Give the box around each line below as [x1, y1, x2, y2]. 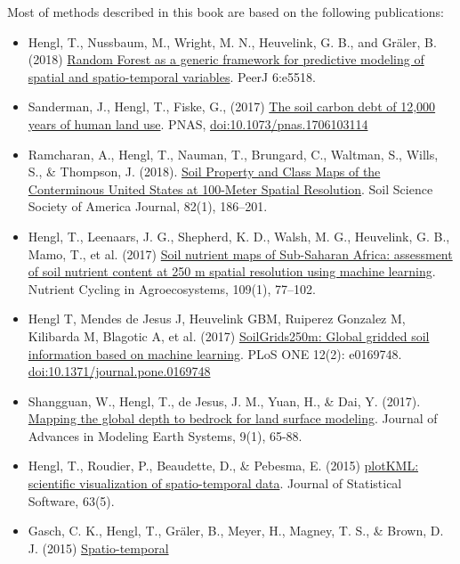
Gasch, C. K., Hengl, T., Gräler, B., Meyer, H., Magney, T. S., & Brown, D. [28, 521, 444, 540]
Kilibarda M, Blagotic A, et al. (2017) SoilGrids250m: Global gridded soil [28, 326, 430, 345]
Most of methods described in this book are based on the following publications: [7, 3, 444, 20]
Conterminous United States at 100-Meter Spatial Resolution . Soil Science [28, 179, 433, 198]
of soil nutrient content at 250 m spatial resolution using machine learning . [28, 262, 436, 281]
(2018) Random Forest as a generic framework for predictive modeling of [28, 50, 424, 69]
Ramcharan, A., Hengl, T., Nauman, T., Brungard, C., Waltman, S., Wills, [28, 144, 439, 163]
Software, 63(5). [28, 491, 115, 510]
